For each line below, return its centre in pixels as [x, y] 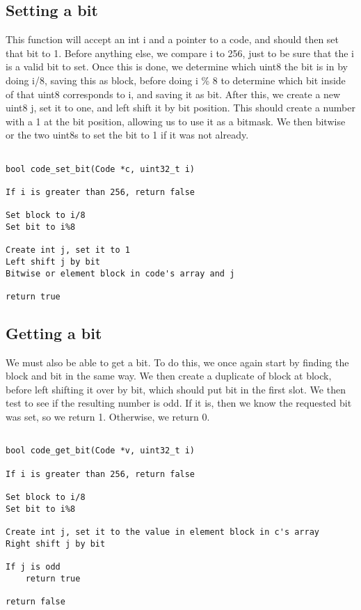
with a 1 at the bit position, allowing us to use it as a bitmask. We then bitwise [176, 121]
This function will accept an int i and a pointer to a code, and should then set [173, 39]
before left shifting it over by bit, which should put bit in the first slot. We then [176, 389]
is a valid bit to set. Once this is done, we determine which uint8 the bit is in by [177, 67]
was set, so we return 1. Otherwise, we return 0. [108, 417]
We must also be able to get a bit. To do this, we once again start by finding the [177, 362]
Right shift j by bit [56, 543]
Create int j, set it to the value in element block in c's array [163, 532]
